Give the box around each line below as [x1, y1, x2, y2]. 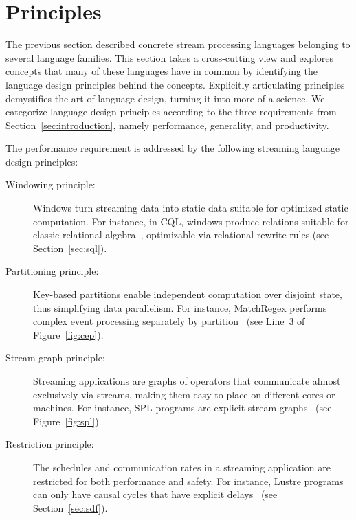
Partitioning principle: [5, 264, 99, 278]
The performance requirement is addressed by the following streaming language [5, 141, 340, 155]
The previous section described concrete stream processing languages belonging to [5, 37, 351, 52]
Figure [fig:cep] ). [33, 327, 104, 341]
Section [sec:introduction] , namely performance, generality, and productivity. [5, 117, 329, 132]
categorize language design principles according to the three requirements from [5, 104, 337, 119]
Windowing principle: [5, 177, 96, 192]
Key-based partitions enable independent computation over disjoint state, [33, 287, 342, 302]
